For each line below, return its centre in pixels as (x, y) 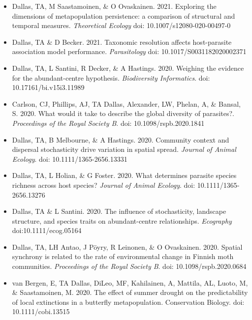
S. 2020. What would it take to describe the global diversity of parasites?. (123, 113)
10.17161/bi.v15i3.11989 (48, 87)
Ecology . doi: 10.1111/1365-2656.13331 (70, 159)
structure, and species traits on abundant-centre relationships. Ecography (122, 220)
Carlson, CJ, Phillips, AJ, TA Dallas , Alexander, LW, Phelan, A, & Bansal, (126, 103)
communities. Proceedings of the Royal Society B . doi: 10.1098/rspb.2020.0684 (129, 266)
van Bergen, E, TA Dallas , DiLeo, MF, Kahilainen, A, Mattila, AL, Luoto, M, (130, 282)
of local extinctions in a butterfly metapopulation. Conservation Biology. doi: (128, 302)
